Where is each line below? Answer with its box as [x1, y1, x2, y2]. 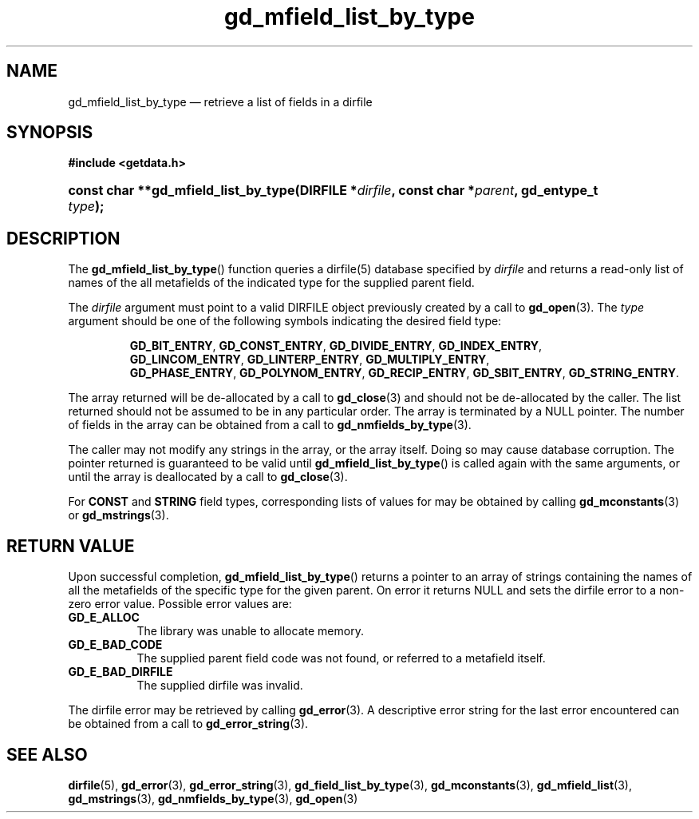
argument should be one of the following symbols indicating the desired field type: [68, 314, 502, 328]
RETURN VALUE [6, 535, 135, 556]
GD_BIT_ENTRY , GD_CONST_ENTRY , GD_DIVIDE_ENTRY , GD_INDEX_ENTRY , [129, 339, 543, 353]
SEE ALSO [6, 744, 88, 765]
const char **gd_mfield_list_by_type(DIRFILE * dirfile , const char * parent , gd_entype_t [68, 182, 598, 199]
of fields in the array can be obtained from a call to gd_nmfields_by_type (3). [68, 418, 472, 432]
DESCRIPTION [6, 228, 120, 248]
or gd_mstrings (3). [68, 508, 169, 523]
